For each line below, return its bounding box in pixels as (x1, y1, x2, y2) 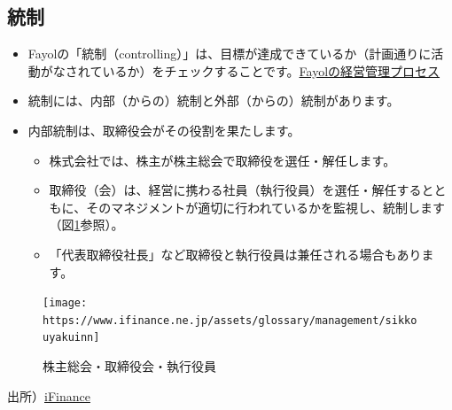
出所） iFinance (7, 386, 90, 405)
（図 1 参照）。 (49, 215, 124, 234)
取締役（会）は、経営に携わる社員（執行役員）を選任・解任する (49, 181, 422, 199)
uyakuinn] (43, 331, 100, 344)
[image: (43, 297, 88, 310)
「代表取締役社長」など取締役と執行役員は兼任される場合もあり (49, 244, 422, 263)
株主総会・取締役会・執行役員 (43, 357, 216, 375)
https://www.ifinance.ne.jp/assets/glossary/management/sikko (43, 313, 417, 327)
